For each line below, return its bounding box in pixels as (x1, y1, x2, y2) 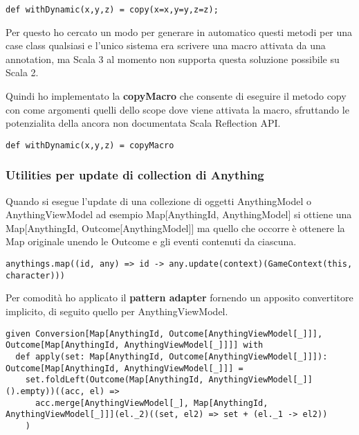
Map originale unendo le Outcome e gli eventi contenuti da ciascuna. (6, 234, 297, 249)
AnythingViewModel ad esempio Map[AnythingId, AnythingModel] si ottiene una (6, 207, 352, 222)
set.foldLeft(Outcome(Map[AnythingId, (25, 375, 204, 385)
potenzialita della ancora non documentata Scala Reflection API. (6, 116, 281, 130)
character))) (6, 270, 65, 281)
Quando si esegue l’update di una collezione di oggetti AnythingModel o (6, 193, 311, 208)
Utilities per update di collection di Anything (6, 166, 264, 184)
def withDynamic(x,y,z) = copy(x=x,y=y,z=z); (6, 5, 219, 15)
